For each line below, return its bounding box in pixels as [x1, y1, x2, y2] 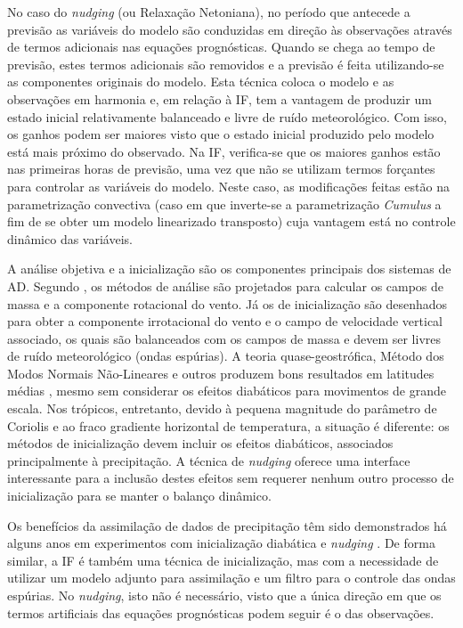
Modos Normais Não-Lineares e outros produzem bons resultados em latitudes [7, 363, 435, 382]
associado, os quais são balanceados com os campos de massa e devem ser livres [7, 329, 441, 347]
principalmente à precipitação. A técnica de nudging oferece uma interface [7, 451, 410, 469]
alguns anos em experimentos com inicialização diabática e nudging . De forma [7, 534, 435, 552]
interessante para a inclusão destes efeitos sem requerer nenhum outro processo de [7, 469, 454, 487]
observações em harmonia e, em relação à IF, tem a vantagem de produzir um [7, 89, 432, 108]
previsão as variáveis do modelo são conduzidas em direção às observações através [7, 20, 452, 38]
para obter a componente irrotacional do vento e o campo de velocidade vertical [7, 312, 443, 330]
